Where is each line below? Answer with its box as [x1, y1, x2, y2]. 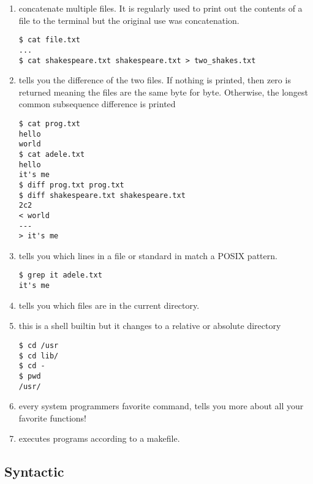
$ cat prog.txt [18, 119, 81, 128]
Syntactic [4, 462, 64, 481]
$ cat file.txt [18, 36, 81, 45]
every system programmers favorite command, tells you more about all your [18, 399, 304, 412]
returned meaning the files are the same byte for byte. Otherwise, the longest [18, 85, 308, 98]
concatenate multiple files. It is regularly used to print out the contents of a [18, 2, 303, 14]
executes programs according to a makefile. [18, 432, 180, 445]
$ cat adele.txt [18, 149, 85, 159]
